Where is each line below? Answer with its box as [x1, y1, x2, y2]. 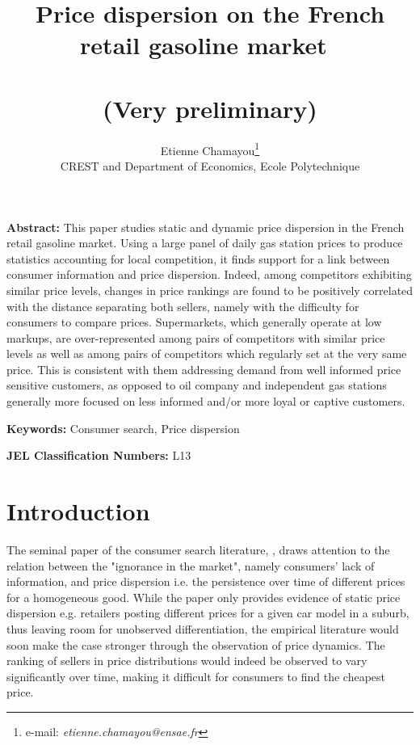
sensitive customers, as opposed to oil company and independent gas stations [6, 377, 387, 394]
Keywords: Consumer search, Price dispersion [6, 419, 240, 436]
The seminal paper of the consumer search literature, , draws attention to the [6, 541, 390, 558]
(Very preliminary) [103, 91, 317, 124]
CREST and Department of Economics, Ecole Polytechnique [60, 157, 360, 174]
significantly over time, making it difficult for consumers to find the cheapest [6, 667, 386, 684]
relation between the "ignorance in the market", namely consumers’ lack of [6, 557, 375, 574]
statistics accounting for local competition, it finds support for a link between [6, 250, 390, 267]
